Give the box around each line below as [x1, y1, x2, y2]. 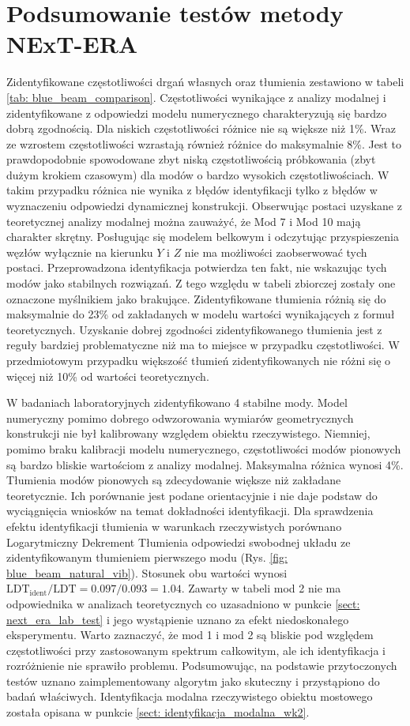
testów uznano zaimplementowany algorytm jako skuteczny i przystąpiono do [6, 672, 380, 689]
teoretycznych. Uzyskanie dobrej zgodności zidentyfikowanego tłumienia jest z [6, 321, 382, 337]
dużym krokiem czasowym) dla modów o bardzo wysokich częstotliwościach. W [6, 166, 389, 182]
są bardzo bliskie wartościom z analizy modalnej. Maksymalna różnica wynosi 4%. [6, 456, 404, 472]
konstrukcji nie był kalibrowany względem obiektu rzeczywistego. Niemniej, [6, 425, 371, 442]
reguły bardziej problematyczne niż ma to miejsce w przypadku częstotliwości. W [6, 337, 400, 353]
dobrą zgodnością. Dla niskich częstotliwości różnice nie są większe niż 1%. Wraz [6, 120, 397, 137]
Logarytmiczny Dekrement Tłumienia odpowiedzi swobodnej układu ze [6, 533, 351, 550]
